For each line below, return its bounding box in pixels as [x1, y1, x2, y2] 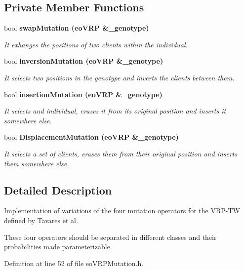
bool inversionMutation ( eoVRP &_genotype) [4, 56, 163, 66]
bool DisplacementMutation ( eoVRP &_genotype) [4, 132, 179, 142]
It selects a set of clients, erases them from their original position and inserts [4, 148, 238, 158]
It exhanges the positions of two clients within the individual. [4, 39, 188, 49]
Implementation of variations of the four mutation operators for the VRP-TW [4, 205, 240, 216]
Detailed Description [4, 182, 112, 197]
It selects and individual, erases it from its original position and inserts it [4, 106, 226, 116]
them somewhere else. [4, 158, 69, 168]
